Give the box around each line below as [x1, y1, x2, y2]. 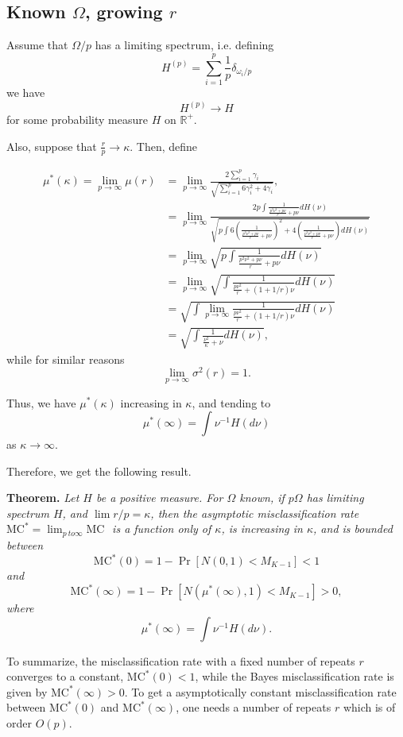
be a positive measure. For [95, 489, 223, 506]
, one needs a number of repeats [176, 699, 331, 716]
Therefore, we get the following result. [6, 462, 192, 479]
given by [6, 683, 48, 700]
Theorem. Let [6, 489, 79, 506]
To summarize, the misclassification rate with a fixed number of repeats [6, 652, 355, 669]
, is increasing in [221, 520, 303, 537]
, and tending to [192, 394, 271, 411]
